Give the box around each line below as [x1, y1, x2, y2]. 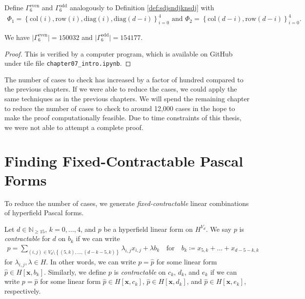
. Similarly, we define [44, 266, 106, 277]
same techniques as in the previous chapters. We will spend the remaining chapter [4, 93, 250, 103]
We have [4, 32, 30, 42]
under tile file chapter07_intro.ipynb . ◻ [4, 58, 131, 68]
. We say [206, 224, 232, 234]
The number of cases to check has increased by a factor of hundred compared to [4, 74, 244, 84]
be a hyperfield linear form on [103, 224, 193, 234]
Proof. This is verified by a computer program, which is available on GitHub [4, 48, 233, 58]
